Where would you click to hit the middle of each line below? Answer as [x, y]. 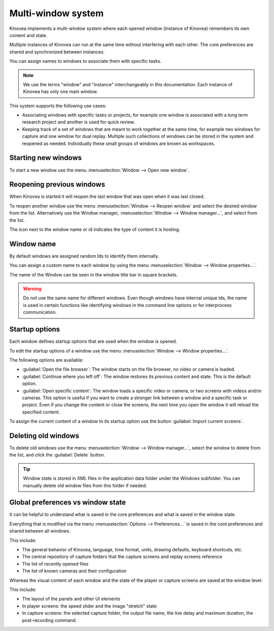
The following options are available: [46, 360]
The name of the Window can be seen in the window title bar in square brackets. [94, 274]
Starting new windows [46, 158]
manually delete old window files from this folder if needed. [85, 485]
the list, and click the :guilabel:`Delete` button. [57, 455]
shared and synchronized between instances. [57, 52]
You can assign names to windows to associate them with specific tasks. [85, 61]
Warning [32, 289]
